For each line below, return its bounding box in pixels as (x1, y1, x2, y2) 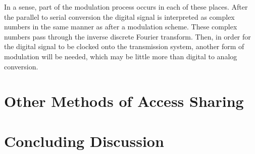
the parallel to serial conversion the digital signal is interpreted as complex (4, 11, 235, 22)
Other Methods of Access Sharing (4, 91, 244, 111)
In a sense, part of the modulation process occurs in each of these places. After (4, 2, 248, 12)
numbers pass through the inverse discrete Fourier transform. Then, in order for (4, 31, 251, 42)
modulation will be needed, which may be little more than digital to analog (4, 51, 237, 61)
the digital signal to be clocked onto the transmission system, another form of (4, 41, 244, 52)
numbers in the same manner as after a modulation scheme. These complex (4, 21, 237, 32)
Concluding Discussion (4, 130, 164, 151)
